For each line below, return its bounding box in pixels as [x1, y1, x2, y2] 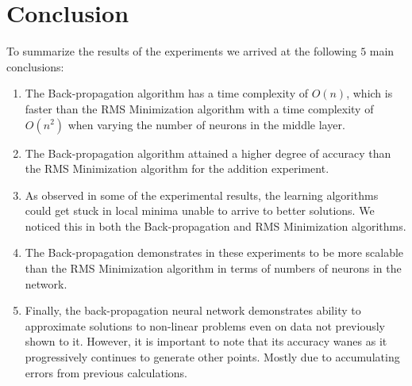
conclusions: [6, 58, 64, 75]
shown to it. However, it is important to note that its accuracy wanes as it [25, 333, 387, 350]
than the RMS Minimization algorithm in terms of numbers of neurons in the [25, 260, 402, 277]
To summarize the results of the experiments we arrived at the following [6, 43, 357, 59]
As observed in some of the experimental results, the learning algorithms [25, 186, 379, 203]
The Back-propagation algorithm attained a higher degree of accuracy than [25, 144, 391, 161]
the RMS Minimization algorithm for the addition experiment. [25, 160, 329, 177]
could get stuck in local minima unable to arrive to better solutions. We [25, 202, 375, 219]
